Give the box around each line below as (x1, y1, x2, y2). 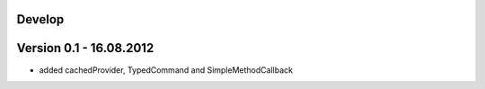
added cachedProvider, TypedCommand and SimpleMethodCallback (39, 64, 294, 76)
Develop (16, 12, 65, 27)
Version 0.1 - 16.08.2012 (16, 40, 154, 56)
